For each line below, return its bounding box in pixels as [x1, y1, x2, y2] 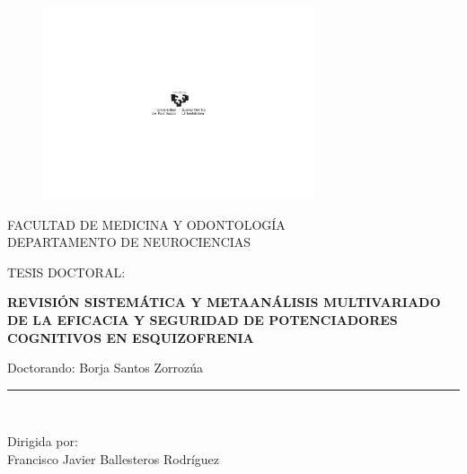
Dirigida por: [7, 432, 78, 451]
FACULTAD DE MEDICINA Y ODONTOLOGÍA [7, 215, 286, 233]
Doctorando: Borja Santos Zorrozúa [7, 358, 204, 377]
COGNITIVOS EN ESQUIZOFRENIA [7, 328, 254, 347]
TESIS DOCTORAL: [7, 262, 126, 281]
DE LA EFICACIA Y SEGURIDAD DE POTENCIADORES [7, 310, 398, 329]
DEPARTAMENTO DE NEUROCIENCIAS [7, 233, 251, 251]
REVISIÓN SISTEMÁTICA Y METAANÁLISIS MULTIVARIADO [7, 293, 441, 312]
